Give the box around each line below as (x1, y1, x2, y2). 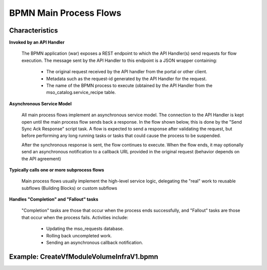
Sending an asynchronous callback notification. (46, 240, 143, 246)
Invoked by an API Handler (9, 40, 65, 45)
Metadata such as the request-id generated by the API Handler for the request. (46, 76, 207, 82)
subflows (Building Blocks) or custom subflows (21, 185, 117, 191)
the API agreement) (21, 156, 61, 162)
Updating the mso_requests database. (46, 225, 124, 232)
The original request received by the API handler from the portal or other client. (46, 69, 208, 75)
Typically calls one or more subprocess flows (9, 167, 104, 173)
